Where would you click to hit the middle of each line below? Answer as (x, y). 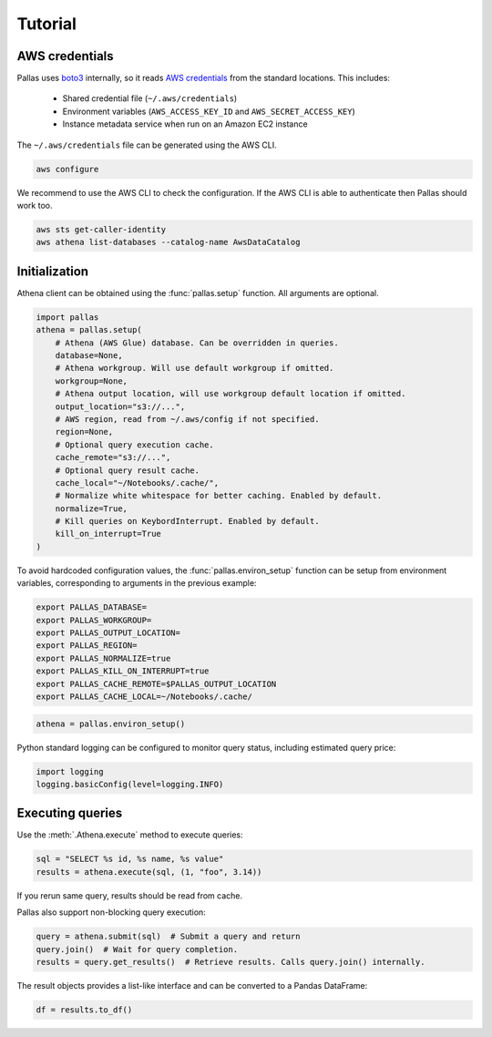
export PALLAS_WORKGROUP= (94, 620)
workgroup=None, (91, 381)
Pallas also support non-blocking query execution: (112, 912)
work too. (35, 205)
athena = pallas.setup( (89, 330)
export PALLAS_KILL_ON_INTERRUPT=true (123, 671)
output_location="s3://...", (120, 406)
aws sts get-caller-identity (101, 229)
